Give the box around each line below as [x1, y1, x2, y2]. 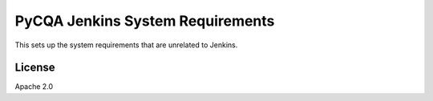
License [14, 61, 55, 75]
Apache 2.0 [14, 82, 54, 91]
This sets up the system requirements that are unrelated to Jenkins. [14, 40, 238, 50]
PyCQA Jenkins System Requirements [14, 12, 275, 30]
